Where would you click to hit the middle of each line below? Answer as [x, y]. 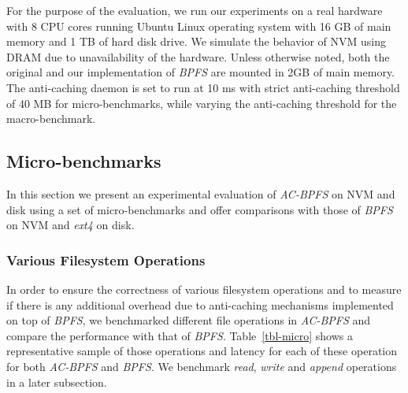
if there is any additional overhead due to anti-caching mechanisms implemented [200, 304]
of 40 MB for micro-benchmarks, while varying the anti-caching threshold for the [202, 103]
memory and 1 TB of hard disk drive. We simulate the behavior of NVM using [197, 41]
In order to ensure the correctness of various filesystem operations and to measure [204, 289]
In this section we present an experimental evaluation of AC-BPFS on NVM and [201, 193]
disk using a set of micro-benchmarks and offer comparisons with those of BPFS [200, 209]
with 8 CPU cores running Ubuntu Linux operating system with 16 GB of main [199, 26]
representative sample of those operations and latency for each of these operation [202, 351]
